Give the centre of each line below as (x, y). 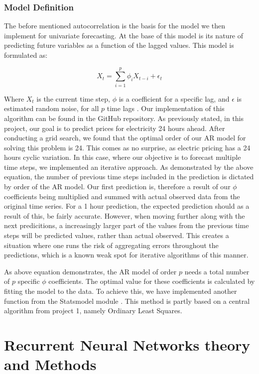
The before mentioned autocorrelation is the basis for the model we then (115, 26)
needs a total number (217, 271)
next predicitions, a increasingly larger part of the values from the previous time (127, 225)
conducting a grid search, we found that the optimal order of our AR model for (125, 138)
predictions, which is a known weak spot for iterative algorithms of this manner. (126, 255)
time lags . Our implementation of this (166, 108)
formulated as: (26, 55)
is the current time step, (73, 98)
